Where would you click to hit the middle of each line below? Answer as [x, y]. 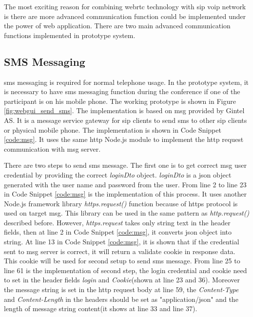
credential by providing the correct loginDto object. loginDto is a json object [118, 174]
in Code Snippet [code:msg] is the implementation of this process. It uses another [126, 194]
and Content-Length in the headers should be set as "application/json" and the [121, 299]
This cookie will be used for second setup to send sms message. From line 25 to [122, 261]
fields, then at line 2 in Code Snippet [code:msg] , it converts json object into [118, 232]
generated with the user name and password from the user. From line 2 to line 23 [125, 184]
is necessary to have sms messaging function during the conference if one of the [122, 91]
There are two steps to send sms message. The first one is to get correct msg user [125, 165]
